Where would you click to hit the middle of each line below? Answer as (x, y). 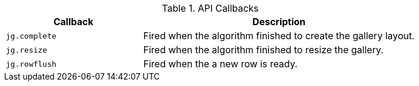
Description (279, 22)
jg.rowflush (31, 64)
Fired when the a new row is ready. (220, 64)
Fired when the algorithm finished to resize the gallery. (263, 50)
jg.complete (31, 36)
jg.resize (27, 50)
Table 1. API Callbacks (210, 8)
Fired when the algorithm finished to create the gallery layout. (279, 36)
